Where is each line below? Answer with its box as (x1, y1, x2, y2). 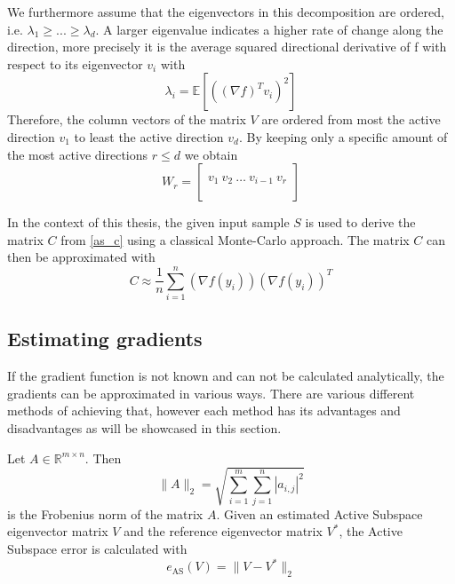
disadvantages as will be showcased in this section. (7, 419, 282, 438)
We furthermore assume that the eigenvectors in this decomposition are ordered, (7, 3, 444, 20)
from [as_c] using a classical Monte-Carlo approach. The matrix (60, 230, 410, 249)
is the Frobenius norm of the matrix (7, 504, 204, 523)
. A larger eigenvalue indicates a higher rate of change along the (95, 20, 443, 38)
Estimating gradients (7, 325, 203, 352)
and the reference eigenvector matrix (124, 522, 323, 541)
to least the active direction (74, 127, 224, 146)
